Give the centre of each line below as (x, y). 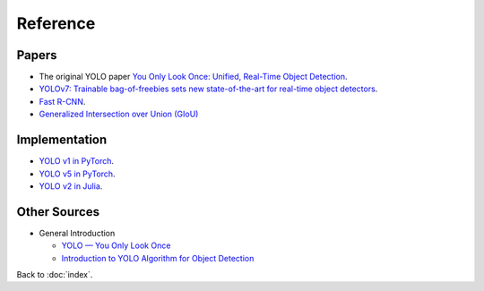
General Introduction (77, 233)
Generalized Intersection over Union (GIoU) (119, 114)
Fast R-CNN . (62, 101)
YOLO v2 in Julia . (71, 186)
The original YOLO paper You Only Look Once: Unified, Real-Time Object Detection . (193, 77)
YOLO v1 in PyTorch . (77, 161)
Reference (56, 23)
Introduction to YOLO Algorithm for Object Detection (158, 258)
